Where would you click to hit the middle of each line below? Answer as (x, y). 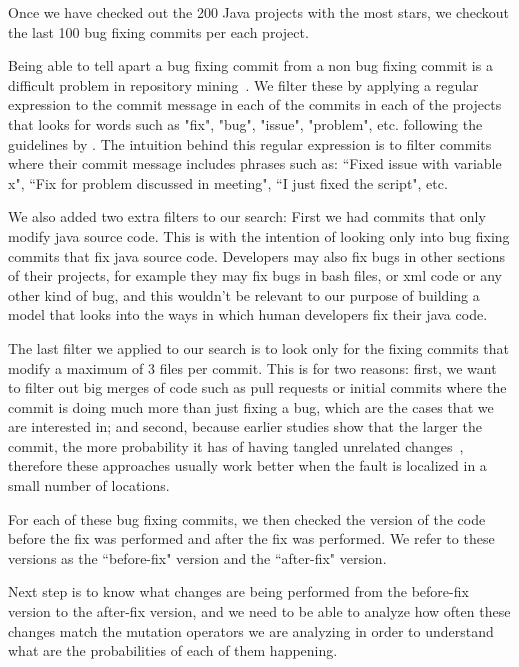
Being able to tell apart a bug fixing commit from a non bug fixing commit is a (250, 65)
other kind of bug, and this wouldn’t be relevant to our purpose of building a (244, 294)
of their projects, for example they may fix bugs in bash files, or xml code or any (255, 275)
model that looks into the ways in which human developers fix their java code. (248, 314)
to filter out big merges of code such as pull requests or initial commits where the (257, 387)
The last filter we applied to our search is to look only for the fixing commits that (258, 347)
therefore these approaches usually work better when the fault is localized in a (247, 465)
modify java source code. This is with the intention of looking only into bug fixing (259, 235)
